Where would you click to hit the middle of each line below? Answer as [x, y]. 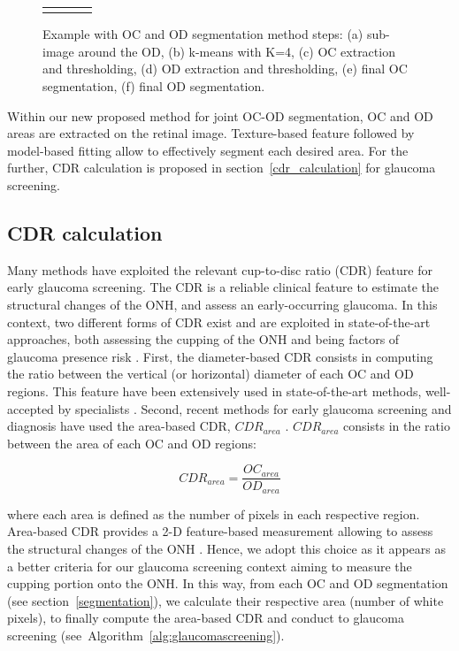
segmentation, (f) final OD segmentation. [154, 86]
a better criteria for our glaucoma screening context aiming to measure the [210, 566]
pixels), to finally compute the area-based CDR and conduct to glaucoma [206, 618]
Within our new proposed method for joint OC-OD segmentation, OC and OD [220, 115]
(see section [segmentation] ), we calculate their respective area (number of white [226, 600]
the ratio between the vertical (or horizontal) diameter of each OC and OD [210, 374]
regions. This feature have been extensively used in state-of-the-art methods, [214, 391]
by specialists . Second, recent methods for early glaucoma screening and [255, 408]
